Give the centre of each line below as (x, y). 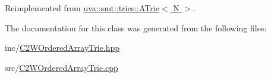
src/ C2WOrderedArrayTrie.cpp (62, 67)
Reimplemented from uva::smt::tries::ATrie (82, 8)
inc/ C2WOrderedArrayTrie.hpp (62, 48)
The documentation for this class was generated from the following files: (136, 27)
